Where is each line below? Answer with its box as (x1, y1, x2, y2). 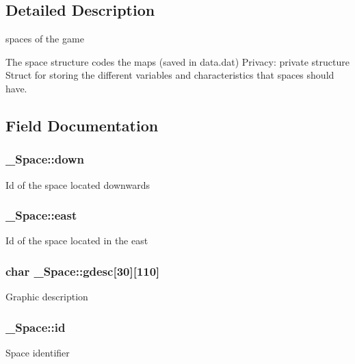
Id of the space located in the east (5, 233, 148, 248)
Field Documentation (5, 114, 159, 135)
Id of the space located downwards (5, 177, 150, 192)
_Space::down (5, 151, 85, 168)
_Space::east (5, 207, 77, 224)
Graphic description (5, 289, 88, 304)
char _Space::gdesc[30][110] (5, 262, 160, 279)
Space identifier (5, 346, 70, 360)
